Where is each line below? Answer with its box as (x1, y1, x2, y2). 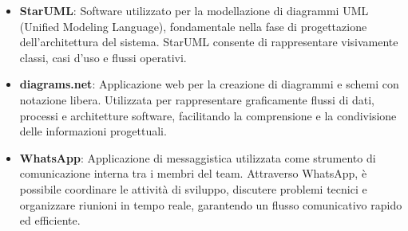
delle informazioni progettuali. (19, 123, 167, 139)
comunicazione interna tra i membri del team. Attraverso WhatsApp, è (19, 165, 367, 182)
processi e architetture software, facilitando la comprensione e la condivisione (19, 107, 397, 123)
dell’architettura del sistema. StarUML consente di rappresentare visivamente (19, 33, 398, 50)
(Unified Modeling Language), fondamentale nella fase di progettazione (19, 18, 367, 34)
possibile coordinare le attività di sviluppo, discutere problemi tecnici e (19, 180, 367, 197)
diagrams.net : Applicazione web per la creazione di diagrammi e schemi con (19, 76, 399, 92)
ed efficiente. (19, 212, 81, 229)
